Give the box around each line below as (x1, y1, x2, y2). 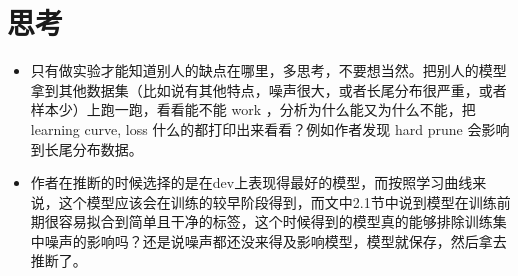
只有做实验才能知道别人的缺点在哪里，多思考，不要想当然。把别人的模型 (30, 60, 507, 81)
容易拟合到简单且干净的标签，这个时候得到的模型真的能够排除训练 (58, 211, 493, 232)
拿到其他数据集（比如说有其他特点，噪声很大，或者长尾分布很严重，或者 (30, 79, 507, 100)
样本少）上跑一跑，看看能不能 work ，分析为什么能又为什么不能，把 (30, 99, 476, 120)
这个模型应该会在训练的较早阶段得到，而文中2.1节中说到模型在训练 (58, 191, 497, 212)
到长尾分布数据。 (30, 138, 143, 159)
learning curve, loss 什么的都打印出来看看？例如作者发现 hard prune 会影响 (30, 118, 510, 139)
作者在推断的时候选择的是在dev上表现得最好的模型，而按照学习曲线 (30, 172, 473, 193)
